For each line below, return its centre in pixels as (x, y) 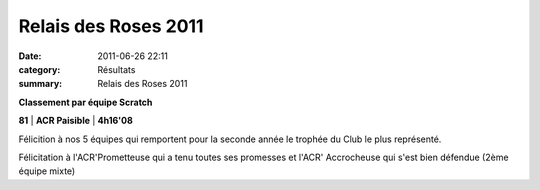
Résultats (116, 69)
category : (39, 69)
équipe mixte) (47, 171)
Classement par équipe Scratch (85, 102)
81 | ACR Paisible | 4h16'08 (76, 121)
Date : (30, 56)
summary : (40, 84)
